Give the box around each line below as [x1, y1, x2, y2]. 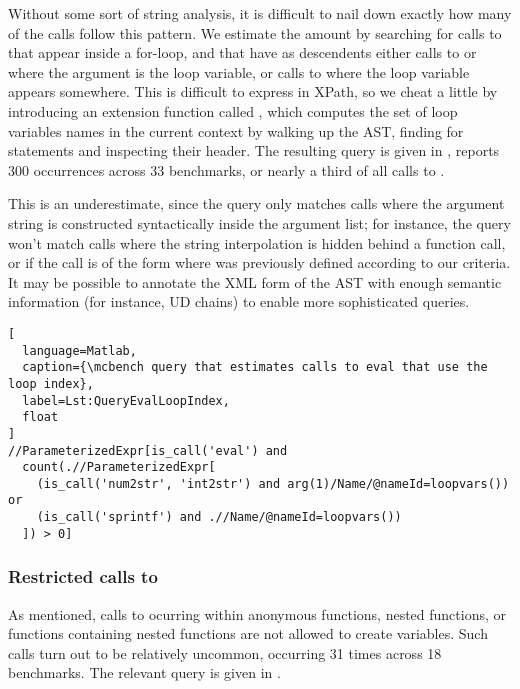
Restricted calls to [8, 564, 158, 589]
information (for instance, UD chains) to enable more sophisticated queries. [8, 291, 470, 312]
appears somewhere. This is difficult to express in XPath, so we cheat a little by [8, 81, 498, 102]
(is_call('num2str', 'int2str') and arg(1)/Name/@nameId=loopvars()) [36, 476, 510, 491]
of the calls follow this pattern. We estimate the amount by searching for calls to [8, 22, 502, 43]
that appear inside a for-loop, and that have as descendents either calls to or [8, 42, 477, 63]
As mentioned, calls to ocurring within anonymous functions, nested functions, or [8, 603, 507, 624]
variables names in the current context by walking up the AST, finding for [8, 120, 464, 141]
